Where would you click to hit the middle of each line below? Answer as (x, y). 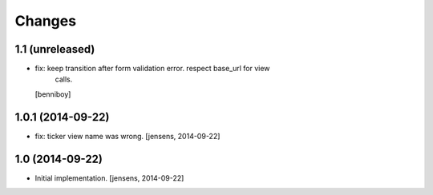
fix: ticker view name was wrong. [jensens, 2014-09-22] (127, 136)
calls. (64, 79)
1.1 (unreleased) (55, 49)
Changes (45, 21)
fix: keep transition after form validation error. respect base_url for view (152, 69)
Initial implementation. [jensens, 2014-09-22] (109, 178)
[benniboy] (53, 94)
